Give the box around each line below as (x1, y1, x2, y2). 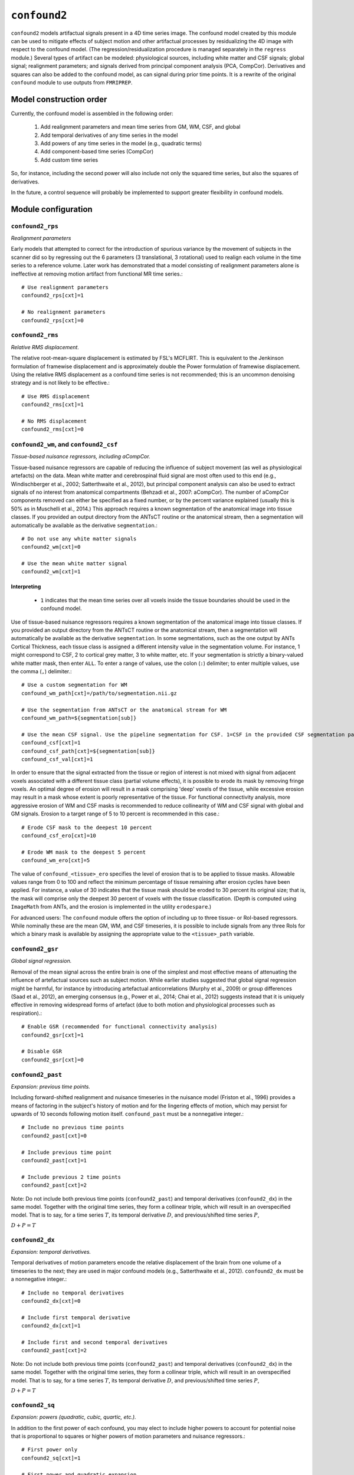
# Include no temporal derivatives (21, 1289, 124, 1296)
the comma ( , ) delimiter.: (11, 667, 72, 675)
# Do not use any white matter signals (21, 535, 137, 542)
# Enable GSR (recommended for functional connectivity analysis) (21, 1024, 218, 1030)
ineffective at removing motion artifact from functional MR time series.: (11, 270, 183, 277)
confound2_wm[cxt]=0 (21, 543, 81, 550)
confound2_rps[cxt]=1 (21, 292, 84, 299)
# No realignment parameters (21, 309, 106, 316)
